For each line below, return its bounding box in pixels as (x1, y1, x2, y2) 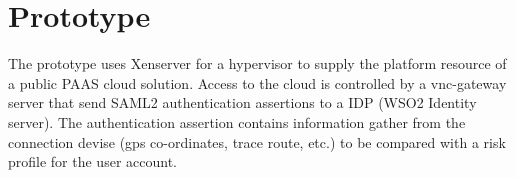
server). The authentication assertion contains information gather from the (8, 111, 466, 132)
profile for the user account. (8, 151, 177, 172)
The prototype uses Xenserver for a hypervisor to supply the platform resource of (8, 53, 507, 74)
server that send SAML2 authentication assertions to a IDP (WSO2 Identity (8, 92, 477, 113)
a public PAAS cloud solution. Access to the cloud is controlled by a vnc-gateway (8, 72, 507, 93)
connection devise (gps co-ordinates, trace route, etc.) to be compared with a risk (8, 131, 506, 152)
